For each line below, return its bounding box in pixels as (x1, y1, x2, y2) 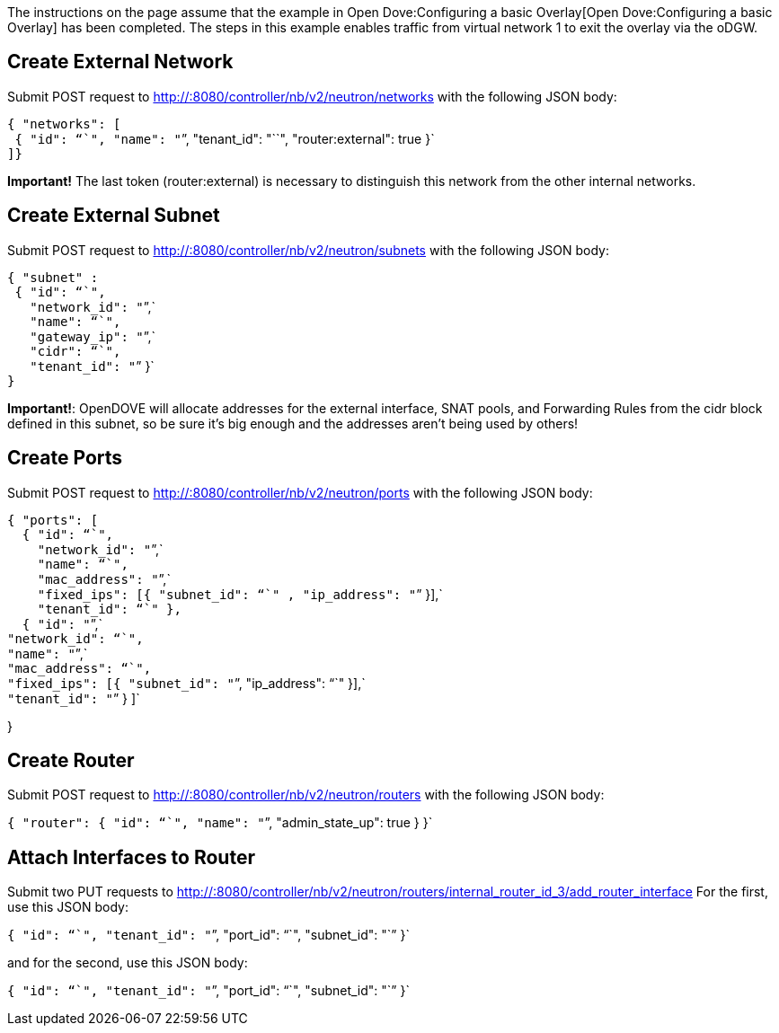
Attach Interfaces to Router (7, 845, 255, 869)
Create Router (7, 748, 135, 772)
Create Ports (7, 446, 123, 470)
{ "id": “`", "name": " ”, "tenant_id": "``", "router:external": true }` (14, 130, 435, 146)
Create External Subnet (7, 204, 220, 227)
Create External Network (7, 50, 234, 74)
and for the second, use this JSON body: (7, 955, 248, 971)
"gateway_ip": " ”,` (30, 328, 156, 344)
